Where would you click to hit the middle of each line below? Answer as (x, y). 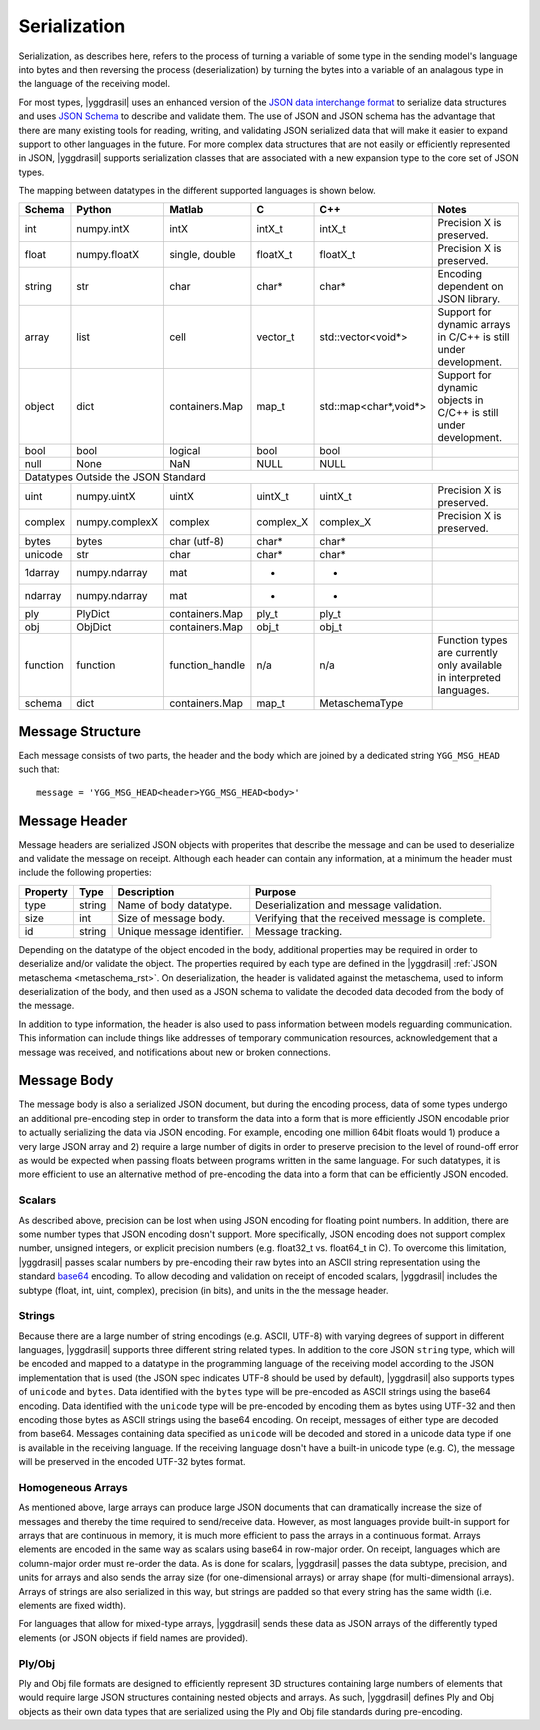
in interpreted (469, 678)
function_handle (207, 665)
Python (94, 210)
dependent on (470, 287)
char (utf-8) (196, 542)
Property (46, 892)
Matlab (186, 210)
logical (185, 451)
